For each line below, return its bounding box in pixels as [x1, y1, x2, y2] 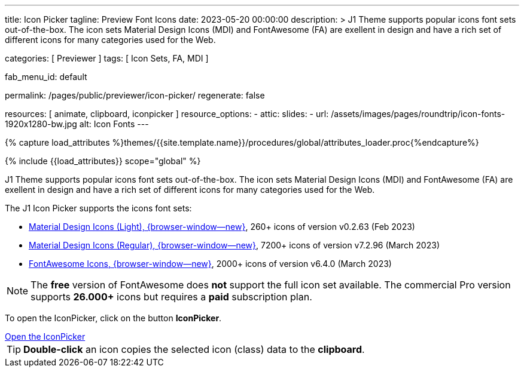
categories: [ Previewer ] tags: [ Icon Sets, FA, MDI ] [5, 53, 209, 63]
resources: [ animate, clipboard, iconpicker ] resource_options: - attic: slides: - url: [5, 109, 329, 119]
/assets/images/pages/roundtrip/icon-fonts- [331, 109, 505, 119]
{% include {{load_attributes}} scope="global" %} [5, 156, 201, 166]
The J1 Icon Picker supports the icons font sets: [5, 203, 192, 213]
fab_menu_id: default [5, 72, 87, 82]
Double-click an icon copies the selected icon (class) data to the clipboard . [23, 343, 365, 355]
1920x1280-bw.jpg [5, 119, 77, 129]
